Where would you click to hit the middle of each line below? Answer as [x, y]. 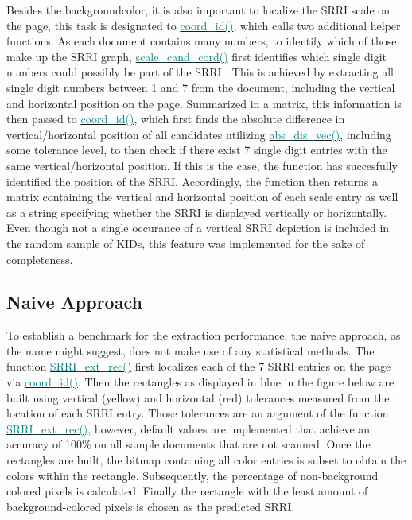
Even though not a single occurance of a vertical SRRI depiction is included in [198, 228]
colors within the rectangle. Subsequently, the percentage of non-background [192, 475]
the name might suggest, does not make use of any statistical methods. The [190, 350]
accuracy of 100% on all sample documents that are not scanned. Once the [189, 444]
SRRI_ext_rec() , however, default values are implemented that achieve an [189, 428]
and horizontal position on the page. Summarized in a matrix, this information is [204, 103]
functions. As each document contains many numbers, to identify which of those [202, 41]
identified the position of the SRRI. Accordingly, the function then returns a [192, 181]
